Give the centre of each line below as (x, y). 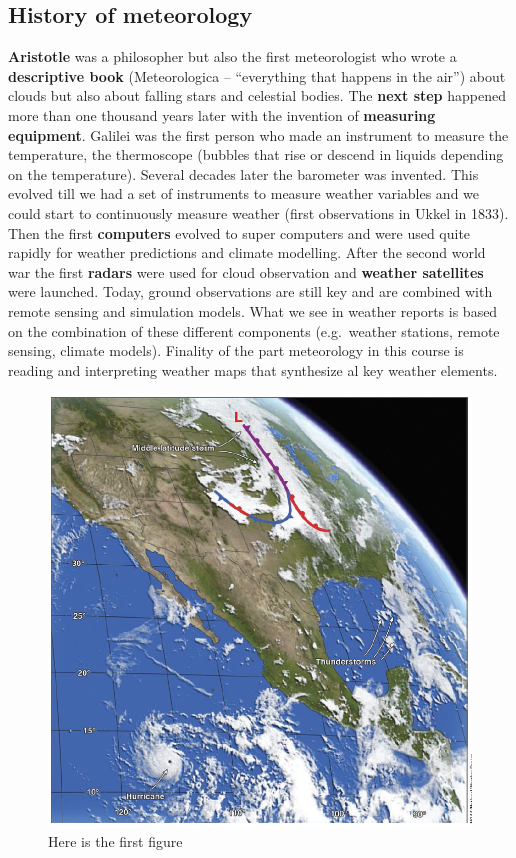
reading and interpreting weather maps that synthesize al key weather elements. (253, 369)
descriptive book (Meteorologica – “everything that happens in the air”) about (257, 75)
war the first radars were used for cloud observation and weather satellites (246, 271)
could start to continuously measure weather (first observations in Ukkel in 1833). (258, 212)
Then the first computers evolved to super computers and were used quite (239, 232)
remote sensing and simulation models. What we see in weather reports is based (253, 310)
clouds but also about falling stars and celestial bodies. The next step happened (257, 95)
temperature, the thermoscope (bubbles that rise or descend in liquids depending (256, 154)
